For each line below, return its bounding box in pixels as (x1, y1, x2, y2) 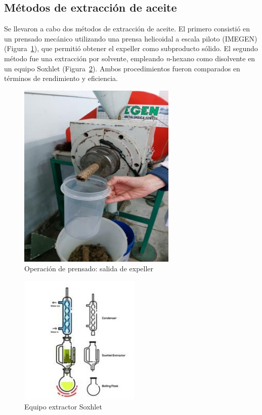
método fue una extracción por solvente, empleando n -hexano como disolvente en (4, 53, 255, 63)
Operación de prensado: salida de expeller (24, 263, 154, 274)
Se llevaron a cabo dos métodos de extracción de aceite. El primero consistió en (4, 23, 250, 34)
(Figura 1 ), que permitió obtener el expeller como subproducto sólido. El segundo (4, 43, 258, 54)
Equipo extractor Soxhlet (24, 401, 102, 411)
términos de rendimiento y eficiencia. (4, 73, 118, 84)
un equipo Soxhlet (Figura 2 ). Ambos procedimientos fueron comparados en (4, 63, 240, 73)
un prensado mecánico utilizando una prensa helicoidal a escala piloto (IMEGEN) (4, 33, 257, 44)
